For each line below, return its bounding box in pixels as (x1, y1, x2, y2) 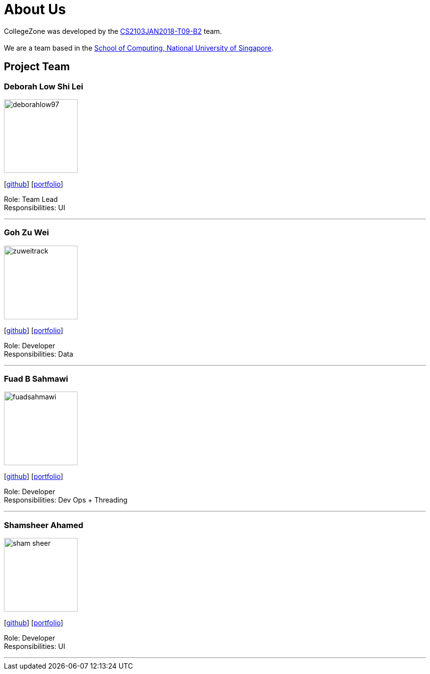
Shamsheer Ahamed (4, 520, 83, 530)
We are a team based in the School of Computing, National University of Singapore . (4, 43, 274, 52)
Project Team (4, 60, 70, 73)
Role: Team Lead (4, 195, 58, 203)
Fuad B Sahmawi (4, 374, 68, 384)
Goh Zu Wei (4, 227, 49, 238)
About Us (4, 1, 66, 18)
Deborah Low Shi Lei (4, 81, 83, 91)
